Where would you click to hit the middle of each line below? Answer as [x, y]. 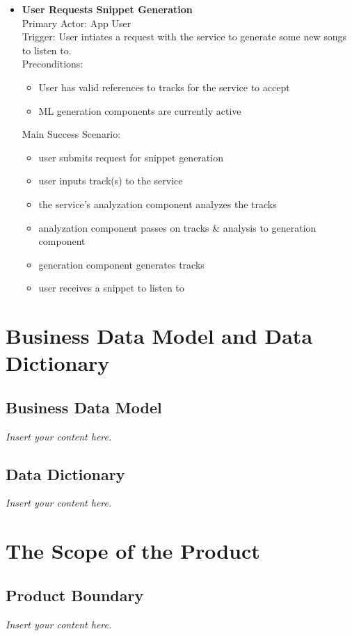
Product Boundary [75, 595]
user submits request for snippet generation [131, 157]
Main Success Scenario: [71, 134]
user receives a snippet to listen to [111, 288]
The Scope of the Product [133, 551]
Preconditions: [53, 64]
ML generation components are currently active [140, 110]
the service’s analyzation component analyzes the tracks [158, 204]
